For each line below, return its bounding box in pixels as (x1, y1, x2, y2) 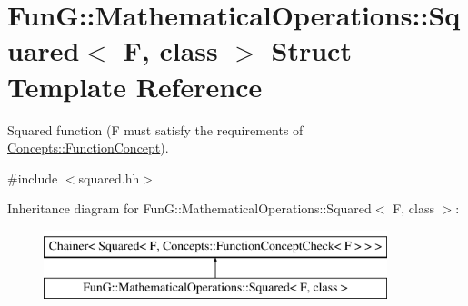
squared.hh (78, 168, 140, 187)
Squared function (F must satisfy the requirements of (7, 120, 304, 139)
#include (7, 168, 58, 187)
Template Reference (7, 67, 263, 104)
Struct (271, 32, 352, 69)
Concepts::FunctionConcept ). (7, 138, 169, 157)
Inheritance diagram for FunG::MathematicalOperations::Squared (7, 199, 372, 218)
